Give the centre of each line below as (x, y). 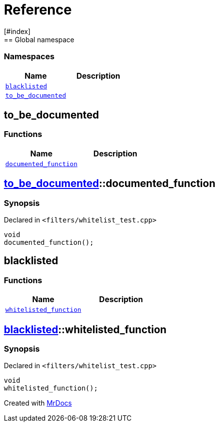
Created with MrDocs (38, 403)
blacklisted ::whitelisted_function (85, 329)
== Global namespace (39, 39)
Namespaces (29, 57)
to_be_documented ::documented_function (110, 184)
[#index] (17, 31)
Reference (38, 10)
